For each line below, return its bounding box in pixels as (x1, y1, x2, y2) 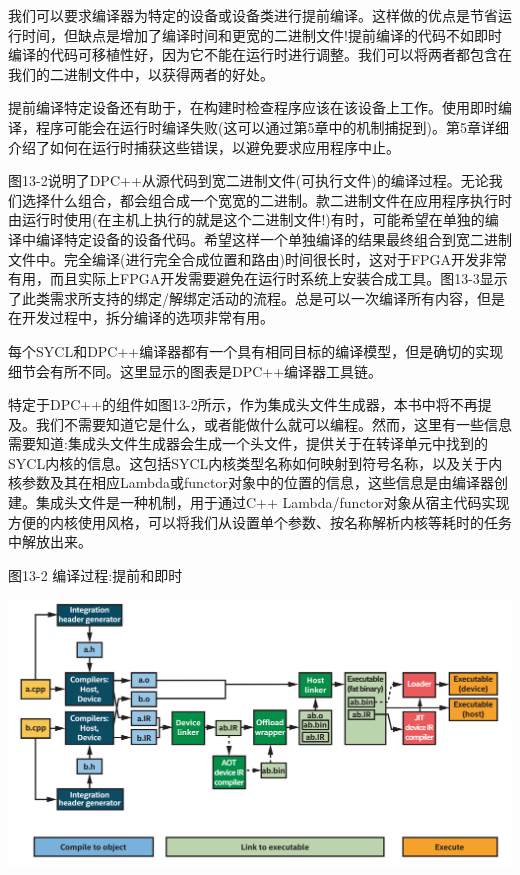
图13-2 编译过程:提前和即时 (8, 564, 183, 585)
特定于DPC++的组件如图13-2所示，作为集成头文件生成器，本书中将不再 (8, 394, 478, 415)
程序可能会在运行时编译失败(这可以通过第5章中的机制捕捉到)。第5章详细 (35, 116, 509, 137)
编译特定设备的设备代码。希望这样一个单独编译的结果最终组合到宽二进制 (35, 228, 512, 249)
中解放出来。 (8, 531, 92, 552)
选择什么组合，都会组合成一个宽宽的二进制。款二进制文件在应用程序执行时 (21, 189, 512, 210)
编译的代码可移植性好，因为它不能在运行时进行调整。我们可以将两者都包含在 (8, 44, 512, 65)
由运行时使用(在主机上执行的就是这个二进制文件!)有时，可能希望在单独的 (8, 209, 485, 230)
